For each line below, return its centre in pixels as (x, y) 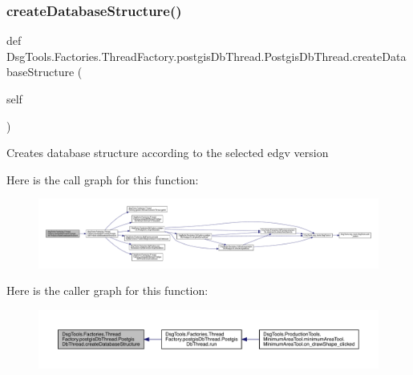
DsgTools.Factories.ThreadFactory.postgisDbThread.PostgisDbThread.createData (206, 56)
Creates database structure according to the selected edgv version (168, 153)
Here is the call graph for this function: (103, 179)
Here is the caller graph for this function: (107, 290)
